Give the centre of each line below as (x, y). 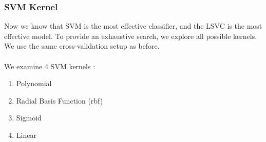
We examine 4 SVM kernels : (50, 66)
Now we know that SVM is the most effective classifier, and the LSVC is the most (133, 26)
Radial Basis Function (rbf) (60, 100)
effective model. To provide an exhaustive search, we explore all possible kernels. (131, 36)
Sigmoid (29, 118)
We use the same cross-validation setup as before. (82, 46)
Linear (26, 135)
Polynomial (34, 83)
